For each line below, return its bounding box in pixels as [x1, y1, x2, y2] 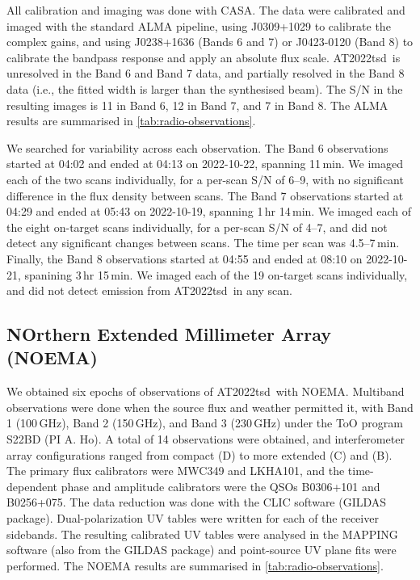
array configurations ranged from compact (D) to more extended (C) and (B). [6, 446, 393, 463]
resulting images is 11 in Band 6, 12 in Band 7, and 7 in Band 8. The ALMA [6, 96, 388, 113]
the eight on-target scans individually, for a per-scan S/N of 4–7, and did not [6, 218, 388, 235]
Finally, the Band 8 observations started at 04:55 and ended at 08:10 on [6, 250, 363, 267]
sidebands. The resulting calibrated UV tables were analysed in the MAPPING [6, 525, 398, 542]
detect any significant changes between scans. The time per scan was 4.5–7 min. [6, 234, 400, 251]
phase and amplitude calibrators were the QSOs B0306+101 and [61, 477, 380, 494]
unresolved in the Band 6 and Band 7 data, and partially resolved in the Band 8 [6, 65, 405, 82]
